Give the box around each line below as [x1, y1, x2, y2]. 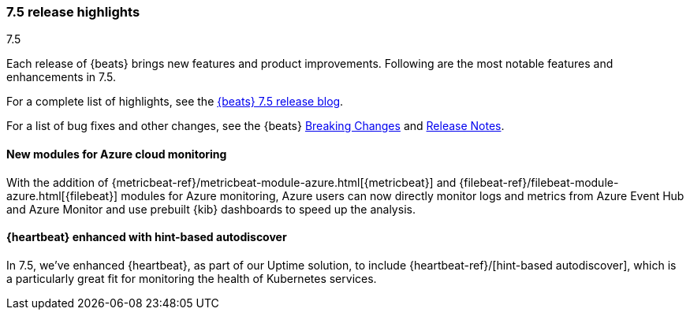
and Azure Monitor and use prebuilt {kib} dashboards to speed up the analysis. [6, 202, 416, 216]
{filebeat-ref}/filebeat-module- [459, 175, 619, 189]
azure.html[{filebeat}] [6, 188, 118, 203]
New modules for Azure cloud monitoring [6, 147, 227, 161]
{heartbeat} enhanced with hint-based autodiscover [6, 230, 287, 244]
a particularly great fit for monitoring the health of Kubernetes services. [6, 271, 377, 285]
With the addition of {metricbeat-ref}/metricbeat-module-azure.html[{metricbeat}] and [6, 175, 457, 189]
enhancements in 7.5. [6, 70, 117, 84]
